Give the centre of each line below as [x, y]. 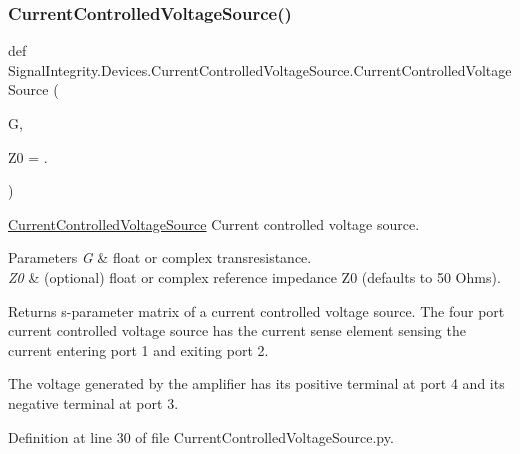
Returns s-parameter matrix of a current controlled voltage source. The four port [256, 310]
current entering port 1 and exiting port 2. [138, 349]
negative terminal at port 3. [93, 402]
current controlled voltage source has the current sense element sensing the [237, 330]
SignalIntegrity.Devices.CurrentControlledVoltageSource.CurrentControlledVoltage [260, 69]
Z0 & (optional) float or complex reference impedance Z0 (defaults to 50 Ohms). [254, 276]
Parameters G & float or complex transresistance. [160, 257]
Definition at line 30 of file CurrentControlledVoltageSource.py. [201, 436]
